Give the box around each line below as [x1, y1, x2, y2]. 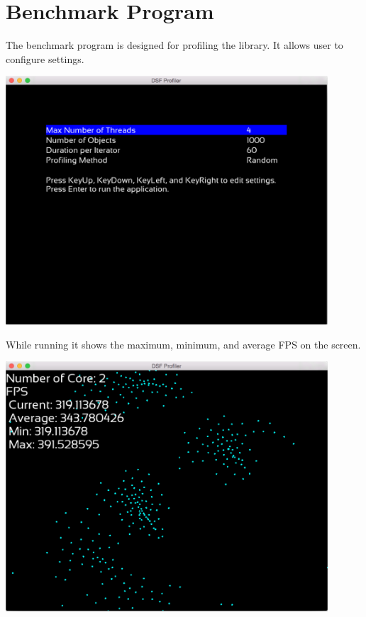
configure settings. [6, 51, 84, 66]
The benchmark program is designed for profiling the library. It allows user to [6, 38, 343, 52]
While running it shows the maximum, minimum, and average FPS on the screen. [6, 336, 361, 351]
